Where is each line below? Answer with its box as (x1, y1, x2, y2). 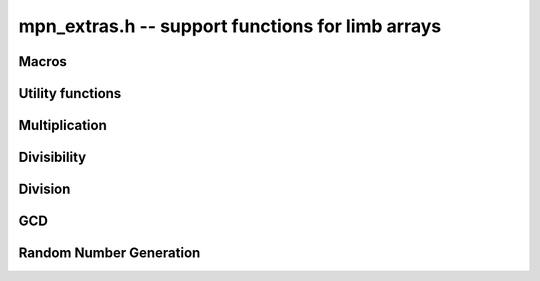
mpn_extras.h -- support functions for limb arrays (18, 15, 442, 37)
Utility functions (18, 85, 122, 102)
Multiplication (18, 117, 107, 134)
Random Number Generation (18, 245, 201, 262)
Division (18, 181, 71, 198)
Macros (18, 53, 67, 70)
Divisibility (18, 149, 87, 166)
